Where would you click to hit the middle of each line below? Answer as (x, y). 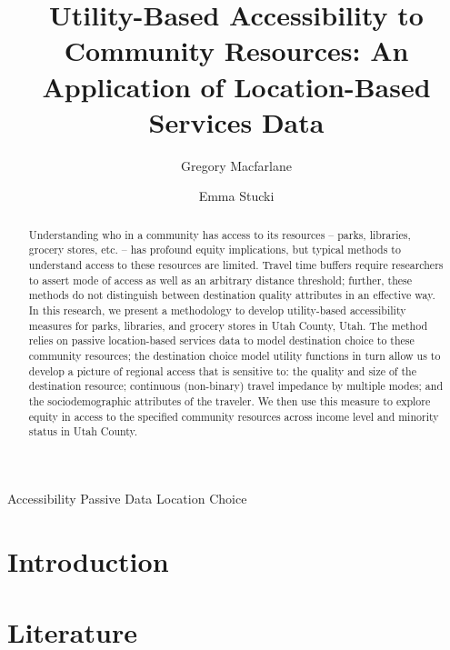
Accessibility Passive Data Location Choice (127, 498)
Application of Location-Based (236, 86)
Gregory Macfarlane (236, 165)
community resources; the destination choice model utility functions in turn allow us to (235, 355)
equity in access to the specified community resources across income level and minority (234, 416)
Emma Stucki (236, 196)
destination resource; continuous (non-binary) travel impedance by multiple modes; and (236, 386)
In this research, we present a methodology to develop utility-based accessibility (217, 310)
